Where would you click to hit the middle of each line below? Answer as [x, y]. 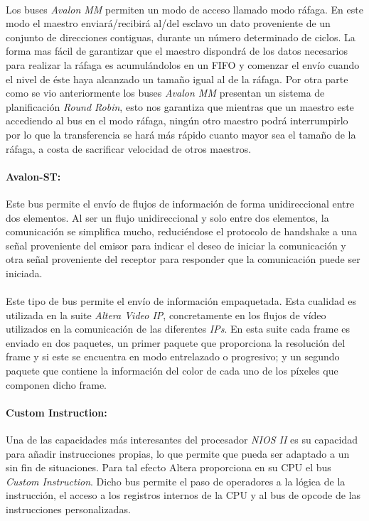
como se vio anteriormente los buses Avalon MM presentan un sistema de [165, 93]
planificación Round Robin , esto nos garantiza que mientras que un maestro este [180, 106]
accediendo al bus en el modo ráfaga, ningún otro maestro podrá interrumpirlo [177, 120]
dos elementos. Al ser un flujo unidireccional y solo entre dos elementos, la [167, 217]
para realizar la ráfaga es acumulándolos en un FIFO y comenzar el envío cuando [183, 64]
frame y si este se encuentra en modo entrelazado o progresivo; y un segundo [173, 356]
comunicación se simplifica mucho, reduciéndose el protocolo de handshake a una [182, 231]
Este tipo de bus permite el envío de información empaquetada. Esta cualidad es [181, 301]
